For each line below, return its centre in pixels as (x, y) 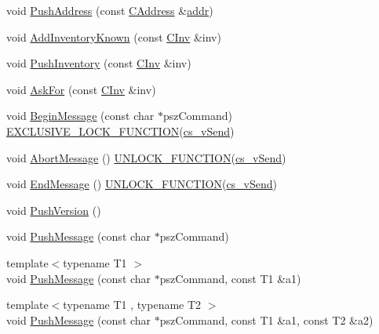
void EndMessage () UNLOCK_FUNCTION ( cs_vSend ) (142, 184)
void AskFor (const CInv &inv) (81, 89)
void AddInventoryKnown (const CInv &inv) (114, 36)
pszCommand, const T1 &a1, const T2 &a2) (266, 319)
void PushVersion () (54, 210)
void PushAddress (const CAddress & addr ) (110, 10)
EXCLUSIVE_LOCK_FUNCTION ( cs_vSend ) (120, 131)
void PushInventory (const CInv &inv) (99, 63)
